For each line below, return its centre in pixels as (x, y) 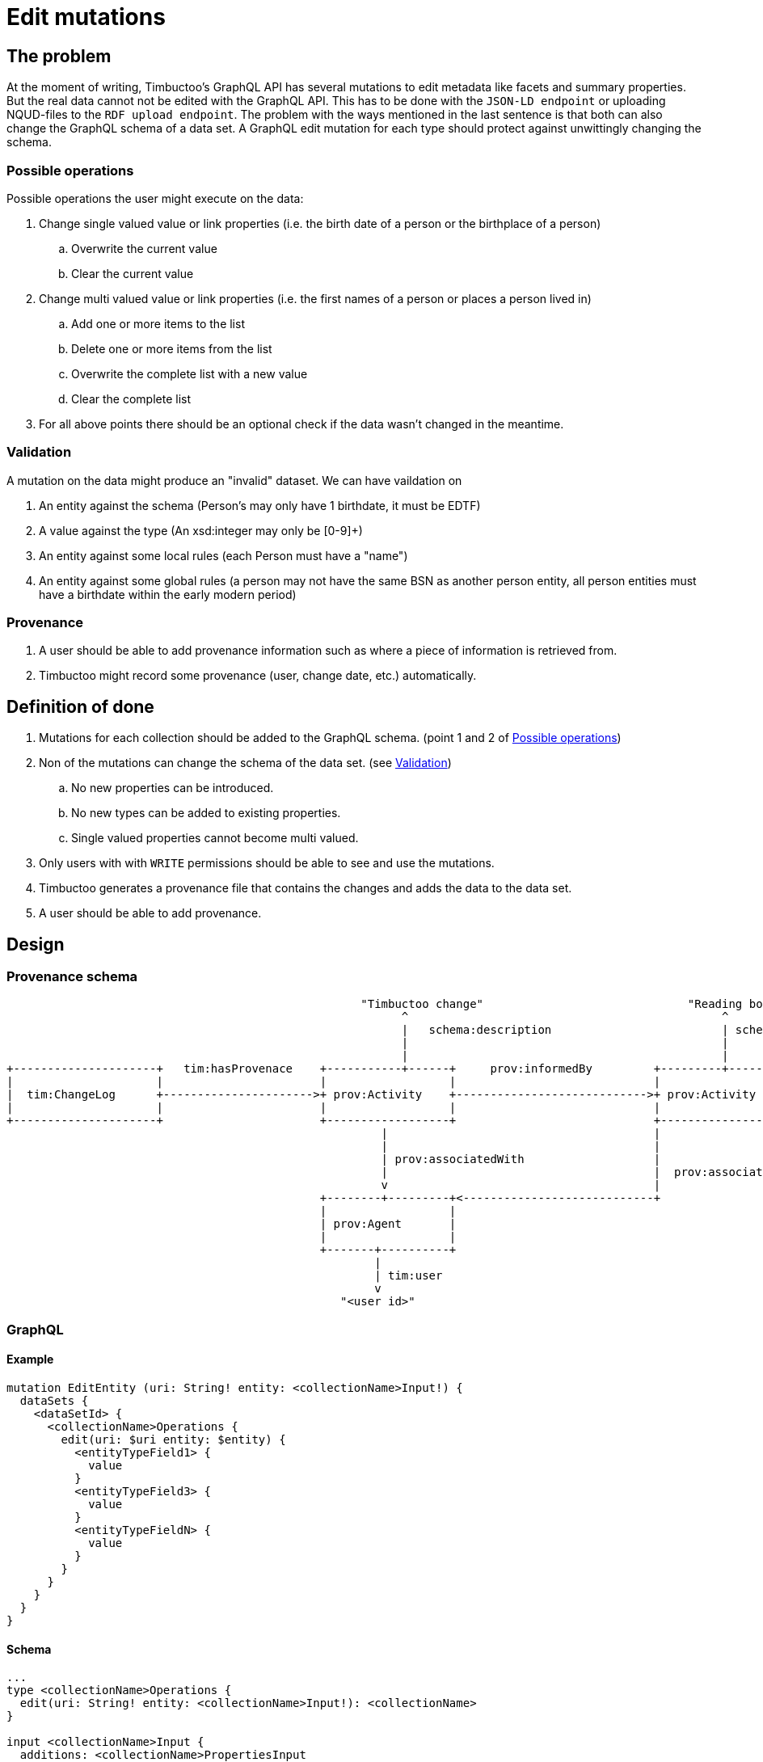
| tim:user (409, 1276)
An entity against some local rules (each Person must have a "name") (223, 555)
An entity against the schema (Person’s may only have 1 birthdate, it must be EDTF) (260, 505)
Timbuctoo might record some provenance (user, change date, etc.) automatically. (258, 676)
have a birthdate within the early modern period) (168, 594)
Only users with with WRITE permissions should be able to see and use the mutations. (267, 863)
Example (30, 1359)
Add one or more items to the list (158, 323)
